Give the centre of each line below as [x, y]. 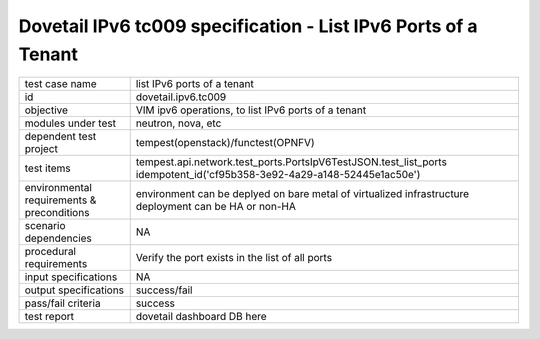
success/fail [164, 290]
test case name [60, 84]
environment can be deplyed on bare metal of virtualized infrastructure [302, 194]
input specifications [71, 277]
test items [48, 168]
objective [46, 110]
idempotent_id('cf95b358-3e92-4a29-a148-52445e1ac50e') [278, 175]
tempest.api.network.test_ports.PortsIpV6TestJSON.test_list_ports [291, 162]
